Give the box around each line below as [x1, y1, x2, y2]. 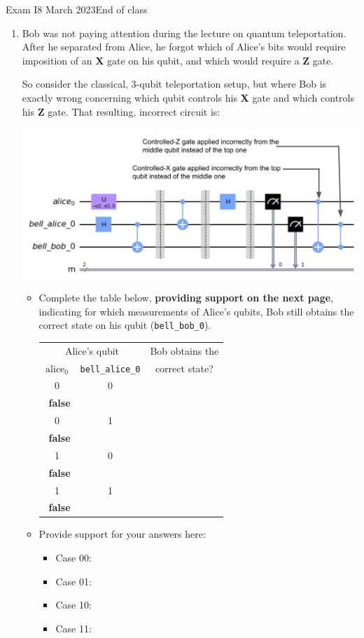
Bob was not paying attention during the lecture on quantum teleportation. [22, 25, 346, 40]
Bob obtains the [150, 343, 219, 358]
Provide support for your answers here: [38, 527, 206, 541]
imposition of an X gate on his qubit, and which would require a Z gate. [22, 53, 334, 67]
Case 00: [55, 550, 92, 565]
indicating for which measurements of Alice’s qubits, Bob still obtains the [38, 304, 354, 318]
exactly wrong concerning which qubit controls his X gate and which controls [22, 90, 354, 104]
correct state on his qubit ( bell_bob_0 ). [38, 318, 211, 332]
